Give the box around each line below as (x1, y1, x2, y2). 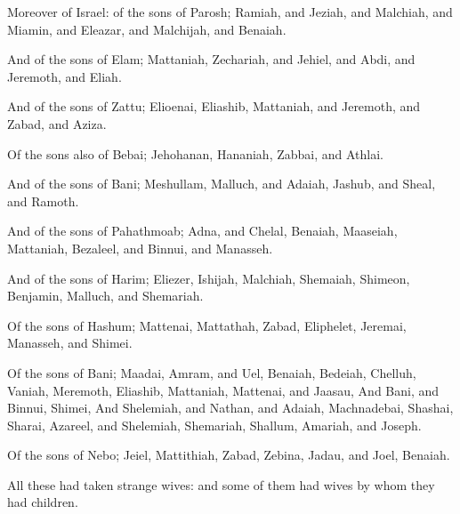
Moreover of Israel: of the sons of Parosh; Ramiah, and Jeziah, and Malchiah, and (7, 3, 453, 20)
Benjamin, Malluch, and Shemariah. (7, 286, 204, 305)
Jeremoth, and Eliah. (7, 67, 122, 85)
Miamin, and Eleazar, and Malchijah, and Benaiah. (7, 20, 286, 38)
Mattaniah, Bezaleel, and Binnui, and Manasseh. (7, 238, 273, 257)
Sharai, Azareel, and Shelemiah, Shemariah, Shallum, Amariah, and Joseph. (7, 415, 422, 434)
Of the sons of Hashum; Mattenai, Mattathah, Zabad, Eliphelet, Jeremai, (7, 316, 407, 334)
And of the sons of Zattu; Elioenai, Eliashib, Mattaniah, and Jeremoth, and (7, 97, 421, 116)
